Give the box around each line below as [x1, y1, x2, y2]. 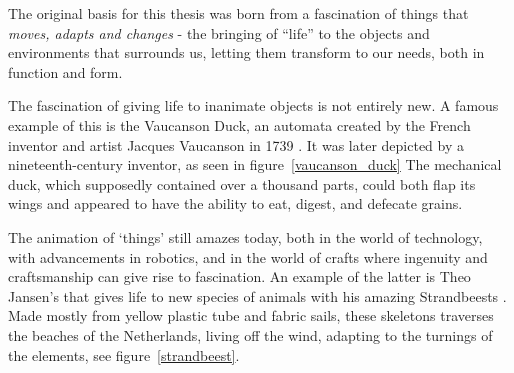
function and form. [8, 61, 123, 82]
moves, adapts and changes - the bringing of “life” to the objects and [8, 22, 430, 43]
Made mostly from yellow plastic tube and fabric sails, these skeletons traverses [8, 305, 494, 326]
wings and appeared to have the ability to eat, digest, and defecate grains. [8, 193, 463, 214]
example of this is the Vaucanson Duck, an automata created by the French [8, 114, 471, 135]
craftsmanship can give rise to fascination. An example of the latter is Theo [8, 266, 471, 287]
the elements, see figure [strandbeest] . [8, 344, 240, 365]
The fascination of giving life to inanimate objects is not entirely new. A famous [8, 95, 499, 116]
